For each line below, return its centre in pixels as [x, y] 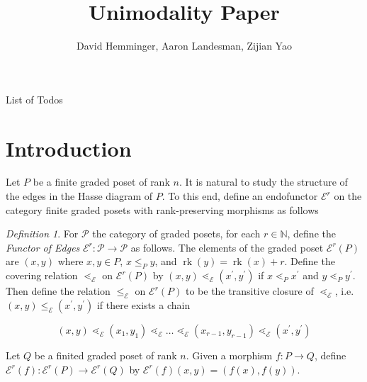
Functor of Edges [43, 247]
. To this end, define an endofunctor [240, 196]
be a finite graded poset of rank [101, 182]
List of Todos [34, 99]
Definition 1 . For [42, 234]
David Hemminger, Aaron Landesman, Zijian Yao [184, 46]
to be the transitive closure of [249, 291]
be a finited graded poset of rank [106, 355]
